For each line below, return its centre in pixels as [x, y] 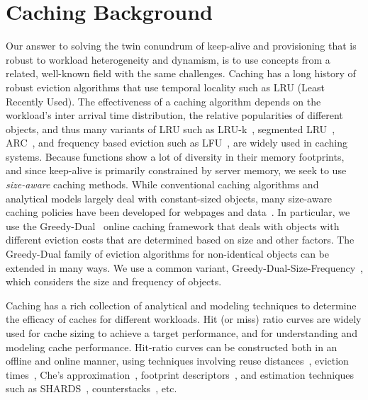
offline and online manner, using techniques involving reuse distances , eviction [177, 361]
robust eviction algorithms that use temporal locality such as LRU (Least [165, 87]
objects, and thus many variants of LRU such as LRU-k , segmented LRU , [171, 128]
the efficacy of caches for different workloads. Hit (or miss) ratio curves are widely [184, 319]
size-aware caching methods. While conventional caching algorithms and [162, 184]
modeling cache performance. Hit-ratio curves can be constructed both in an [172, 347]
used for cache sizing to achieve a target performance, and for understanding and [182, 333]
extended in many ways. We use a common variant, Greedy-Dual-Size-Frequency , [184, 267]
